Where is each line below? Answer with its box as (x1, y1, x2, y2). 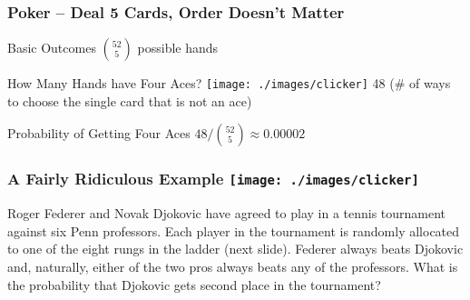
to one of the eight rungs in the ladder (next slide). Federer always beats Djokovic (7, 239, 464, 258)
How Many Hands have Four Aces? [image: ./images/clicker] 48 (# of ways (7, 74, 451, 93)
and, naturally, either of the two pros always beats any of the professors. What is (7, 257, 458, 276)
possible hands (137, 38, 219, 57)
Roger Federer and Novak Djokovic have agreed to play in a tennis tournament (7, 204, 446, 223)
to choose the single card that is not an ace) (7, 91, 252, 110)
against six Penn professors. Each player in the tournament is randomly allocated (7, 221, 460, 240)
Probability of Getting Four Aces (7, 124, 191, 143)
